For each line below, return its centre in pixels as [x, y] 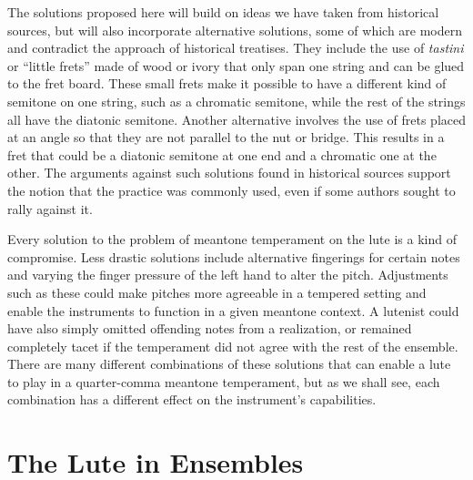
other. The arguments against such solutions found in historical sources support [229, 173]
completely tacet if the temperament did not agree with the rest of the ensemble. [233, 346]
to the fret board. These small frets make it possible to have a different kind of [227, 83]
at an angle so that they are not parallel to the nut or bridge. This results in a [226, 137]
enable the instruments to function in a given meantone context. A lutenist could [233, 310]
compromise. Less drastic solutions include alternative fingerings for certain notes [234, 256]
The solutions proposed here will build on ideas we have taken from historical [223, 12]
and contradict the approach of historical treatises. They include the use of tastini [236, 48]
